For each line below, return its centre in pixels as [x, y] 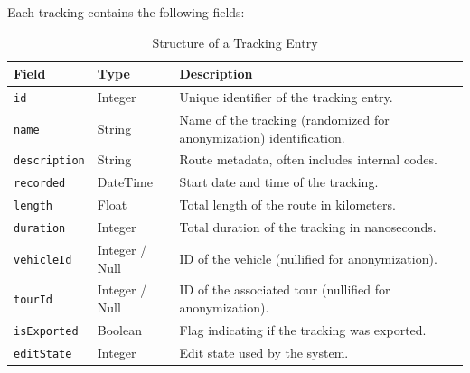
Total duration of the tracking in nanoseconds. [308, 227]
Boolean [119, 329]
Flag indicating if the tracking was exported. [303, 329]
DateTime [125, 182]
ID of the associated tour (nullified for [285, 289]
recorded [40, 184]
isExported [46, 331]
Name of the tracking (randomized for [284, 119]
